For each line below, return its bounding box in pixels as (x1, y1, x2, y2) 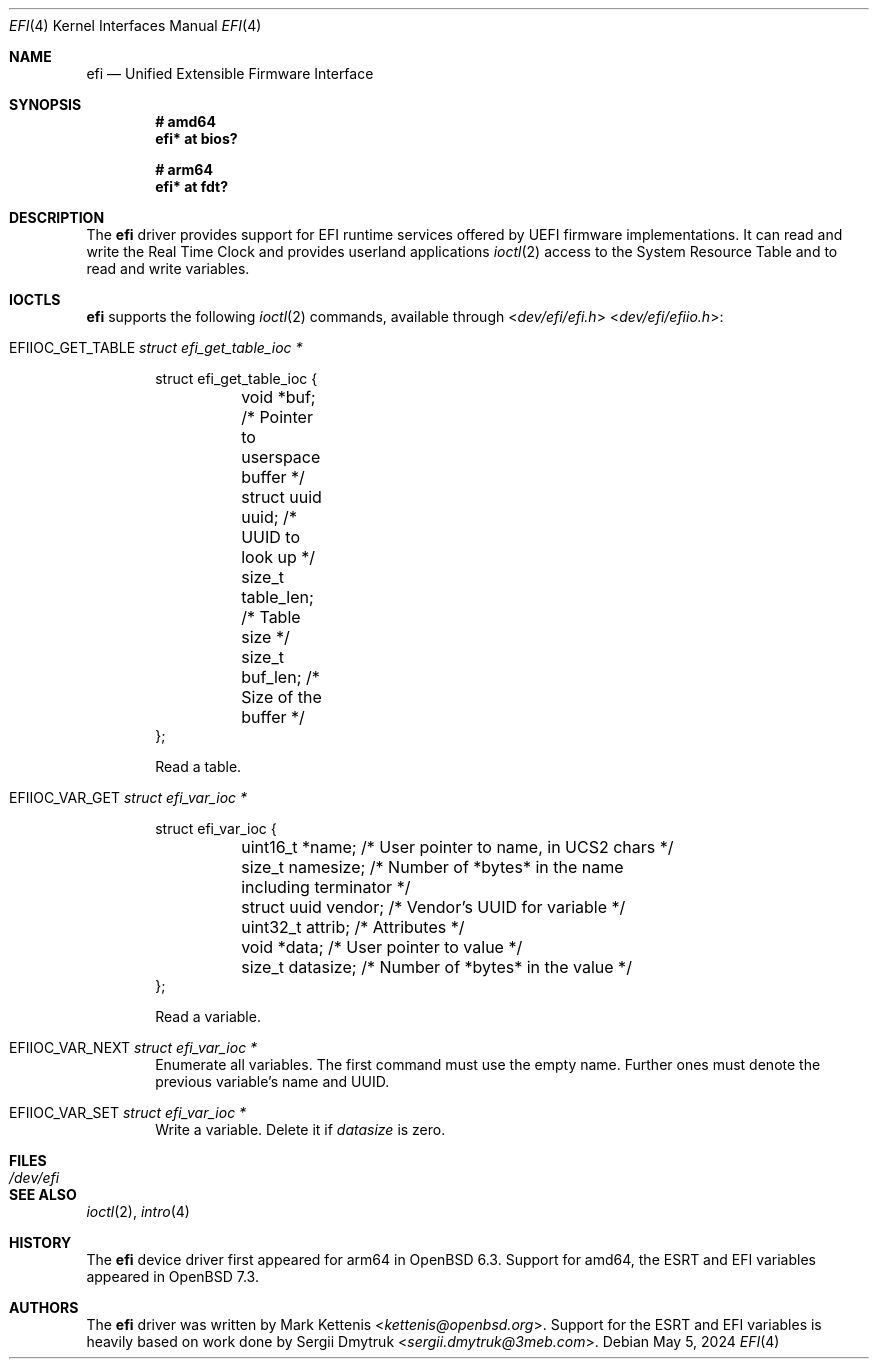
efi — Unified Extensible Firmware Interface (86, 65, 374, 82)
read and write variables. (86, 260, 250, 277)
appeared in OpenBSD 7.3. (86, 1268, 259, 1285)
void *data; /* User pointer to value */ (241, 937, 523, 957)
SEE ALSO (9, 1186, 77, 1203)
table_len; (241, 587, 314, 607)
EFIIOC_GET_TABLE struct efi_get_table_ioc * (9, 339, 303, 356)
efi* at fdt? (155, 178, 228, 195)
